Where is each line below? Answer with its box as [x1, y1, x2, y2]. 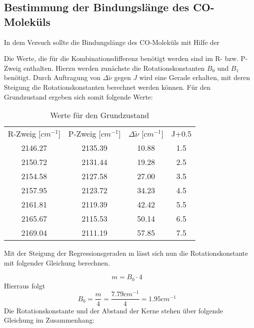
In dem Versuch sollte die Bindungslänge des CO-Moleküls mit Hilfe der [4, 37, 220, 47]
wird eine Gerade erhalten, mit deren [139, 72, 250, 82]
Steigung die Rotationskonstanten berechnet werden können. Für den [4, 82, 211, 92]
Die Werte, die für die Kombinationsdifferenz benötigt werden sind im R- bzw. [4, 53, 239, 63]
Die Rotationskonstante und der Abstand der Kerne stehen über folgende [4, 305, 223, 315]
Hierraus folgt [4, 280, 45, 290]
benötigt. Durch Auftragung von [4, 72, 101, 82]
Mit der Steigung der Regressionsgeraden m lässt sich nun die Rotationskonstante [4, 248, 248, 258]
